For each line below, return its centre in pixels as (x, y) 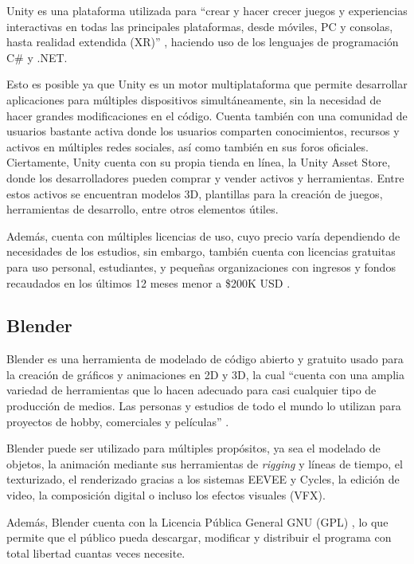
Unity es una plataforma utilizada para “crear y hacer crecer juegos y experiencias (207, 10)
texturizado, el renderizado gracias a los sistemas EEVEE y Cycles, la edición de (203, 479)
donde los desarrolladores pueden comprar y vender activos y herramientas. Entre (205, 177)
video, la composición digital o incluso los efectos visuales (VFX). (166, 495)
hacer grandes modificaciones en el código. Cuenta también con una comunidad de (207, 115)
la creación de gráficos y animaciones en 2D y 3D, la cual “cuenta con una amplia (205, 374)
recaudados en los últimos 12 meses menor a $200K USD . (148, 282)
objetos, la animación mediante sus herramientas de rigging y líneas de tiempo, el (205, 463)
